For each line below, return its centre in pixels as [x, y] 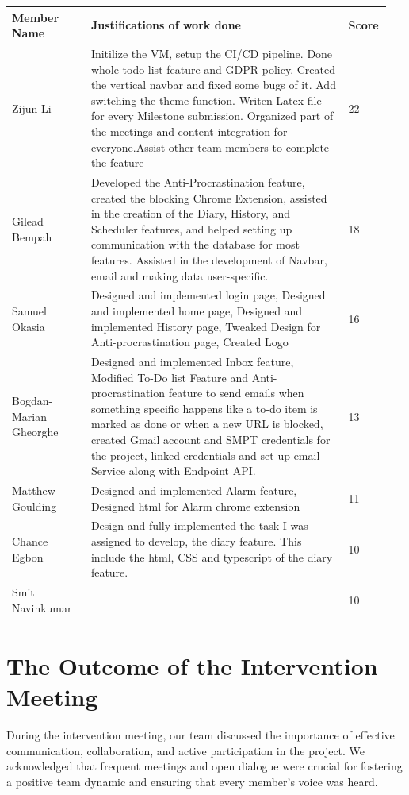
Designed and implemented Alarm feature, [194, 490]
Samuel [29, 310]
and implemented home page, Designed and [197, 310]
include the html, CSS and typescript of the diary [212, 556]
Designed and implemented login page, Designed [208, 295]
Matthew [34, 490]
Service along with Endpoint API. [173, 471]
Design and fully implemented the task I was [199, 525]
